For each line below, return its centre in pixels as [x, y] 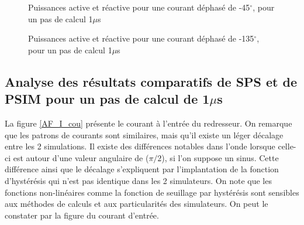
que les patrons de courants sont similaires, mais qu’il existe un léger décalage [144, 134]
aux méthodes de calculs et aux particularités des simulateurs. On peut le [137, 204]
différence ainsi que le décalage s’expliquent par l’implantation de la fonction [142, 169]
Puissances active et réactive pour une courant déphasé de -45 [139, 7]
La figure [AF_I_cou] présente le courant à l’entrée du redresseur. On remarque [148, 123]
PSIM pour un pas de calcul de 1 [107, 99]
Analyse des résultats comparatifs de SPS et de [151, 81]
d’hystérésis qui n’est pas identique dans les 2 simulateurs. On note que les [138, 180]
